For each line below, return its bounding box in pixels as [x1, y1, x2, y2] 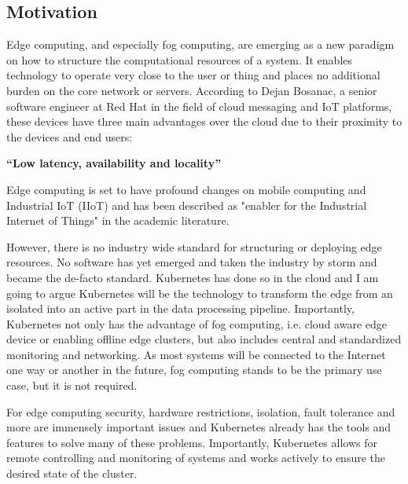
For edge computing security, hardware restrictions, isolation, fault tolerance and [6, 403, 395, 420]
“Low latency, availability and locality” [6, 155, 222, 171]
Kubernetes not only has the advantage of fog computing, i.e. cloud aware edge [6, 315, 388, 332]
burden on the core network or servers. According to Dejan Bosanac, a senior [6, 82, 377, 98]
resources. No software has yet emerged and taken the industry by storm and [6, 254, 377, 270]
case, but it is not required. [6, 377, 138, 394]
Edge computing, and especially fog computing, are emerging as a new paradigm [6, 36, 395, 53]
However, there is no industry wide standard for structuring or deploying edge [6, 238, 382, 255]
